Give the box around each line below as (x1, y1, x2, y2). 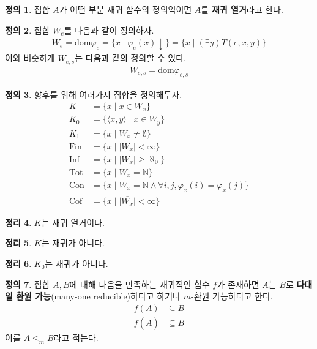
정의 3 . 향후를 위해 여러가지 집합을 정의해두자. (5, 88, 182, 100)
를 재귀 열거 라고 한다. (201, 3, 283, 15)
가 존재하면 (217, 277, 259, 290)
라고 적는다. (53, 331, 99, 343)
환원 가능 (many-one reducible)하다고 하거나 (16, 290, 181, 302)
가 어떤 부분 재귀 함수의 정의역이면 (59, 3, 192, 15)
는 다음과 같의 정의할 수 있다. (75, 51, 186, 64)
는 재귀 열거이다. (41, 216, 105, 228)
